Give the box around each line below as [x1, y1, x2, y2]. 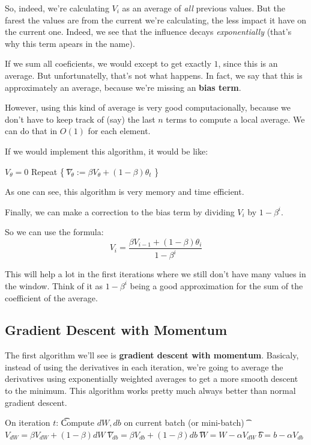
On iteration [5, 416, 50, 429]
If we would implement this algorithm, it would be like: [5, 144, 208, 157]
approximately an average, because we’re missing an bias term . [5, 81, 241, 93]
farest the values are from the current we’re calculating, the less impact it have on [5, 13, 307, 26]
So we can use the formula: [5, 226, 104, 238]
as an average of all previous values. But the [122, 2, 285, 14]
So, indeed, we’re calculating [5, 2, 109, 14]
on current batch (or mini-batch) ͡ [124, 416, 247, 429]
